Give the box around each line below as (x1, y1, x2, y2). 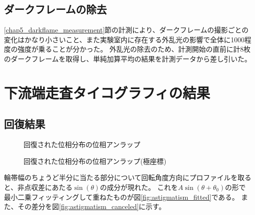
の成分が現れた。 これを (100, 182, 178, 192)
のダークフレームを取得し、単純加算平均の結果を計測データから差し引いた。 (4, 53, 252, 63)
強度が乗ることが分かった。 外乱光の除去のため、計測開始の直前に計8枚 (17, 44, 251, 54)
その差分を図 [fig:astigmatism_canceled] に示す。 (17, 201, 166, 212)
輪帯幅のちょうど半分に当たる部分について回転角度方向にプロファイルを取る (4, 172, 252, 183)
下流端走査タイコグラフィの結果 (4, 82, 210, 102)
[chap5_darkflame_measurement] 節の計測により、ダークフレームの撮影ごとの (4, 25, 249, 35)
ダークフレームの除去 (4, 1, 107, 17)
